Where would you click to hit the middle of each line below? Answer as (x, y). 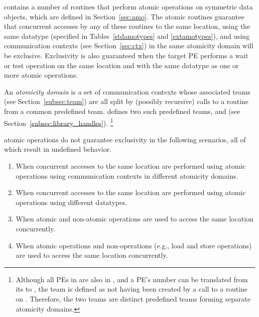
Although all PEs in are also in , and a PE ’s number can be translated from (132, 279)
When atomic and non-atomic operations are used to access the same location (134, 219)
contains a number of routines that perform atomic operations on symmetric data (129, 6)
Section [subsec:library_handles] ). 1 (59, 122)
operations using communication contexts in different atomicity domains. (127, 175)
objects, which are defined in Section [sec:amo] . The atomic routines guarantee (124, 16)
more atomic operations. (41, 75)
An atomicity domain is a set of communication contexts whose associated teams (127, 91)
